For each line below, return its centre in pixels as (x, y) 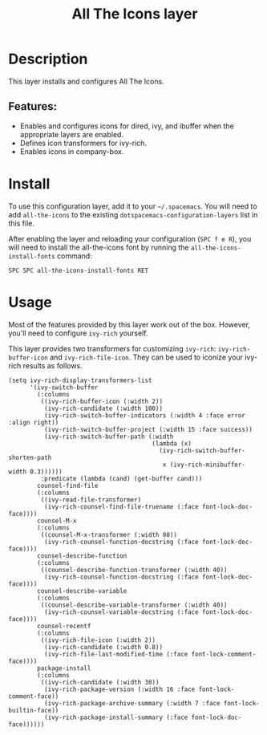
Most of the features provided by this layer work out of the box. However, (129, 324)
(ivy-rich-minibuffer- (208, 465)
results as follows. (53, 365)
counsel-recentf (64, 626)
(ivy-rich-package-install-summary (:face (116, 717)
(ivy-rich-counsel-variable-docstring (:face (121, 612)
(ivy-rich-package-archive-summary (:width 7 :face (132, 703)
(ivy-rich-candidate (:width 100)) (103, 408)
